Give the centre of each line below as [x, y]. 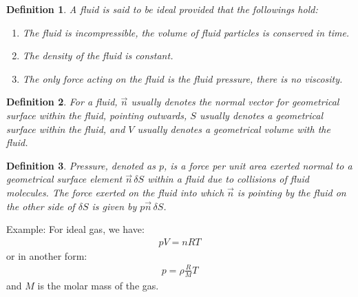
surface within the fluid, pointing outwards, [97, 115]
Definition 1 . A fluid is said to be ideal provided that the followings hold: [162, 9]
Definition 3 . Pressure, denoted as [81, 165]
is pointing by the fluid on [292, 192]
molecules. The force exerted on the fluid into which [115, 192]
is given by [114, 206]
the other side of [41, 206]
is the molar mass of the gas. [98, 285]
